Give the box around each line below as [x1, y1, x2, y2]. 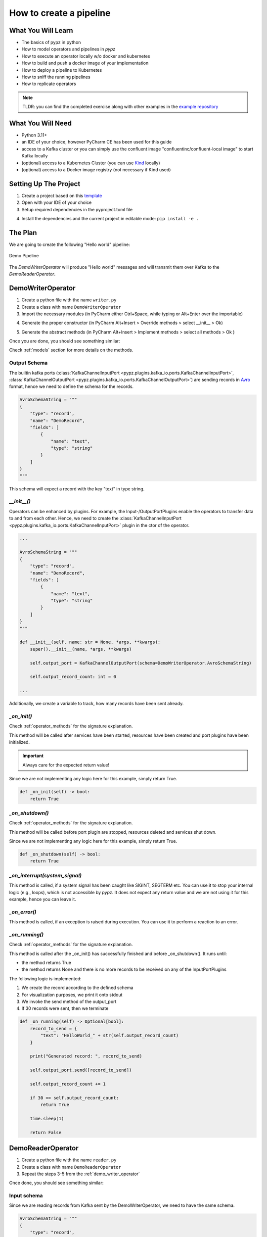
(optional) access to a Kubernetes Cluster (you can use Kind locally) [21, 160, 160, 166]
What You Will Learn [9, 26, 74, 35]
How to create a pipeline [9, 7, 111, 18]
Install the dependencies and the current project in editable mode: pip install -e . [21, 216, 199, 222]
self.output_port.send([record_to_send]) [30, 1067, 132, 1073]
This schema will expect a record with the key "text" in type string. [9, 485, 145, 492]
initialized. [9, 739, 30, 745]
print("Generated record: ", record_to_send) [30, 1053, 142, 1059]
